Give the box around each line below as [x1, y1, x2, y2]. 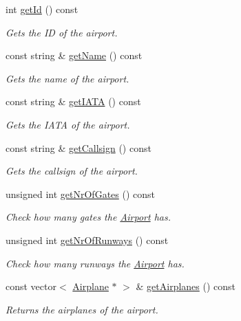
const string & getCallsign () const [6, 140, 151, 155]
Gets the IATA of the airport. [6, 117, 130, 131]
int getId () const [6, 2, 78, 16]
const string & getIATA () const [6, 94, 141, 109]
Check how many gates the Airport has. [6, 210, 171, 224]
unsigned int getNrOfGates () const [6, 186, 156, 201]
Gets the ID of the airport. [6, 25, 118, 39]
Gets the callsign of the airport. [6, 164, 138, 178]
